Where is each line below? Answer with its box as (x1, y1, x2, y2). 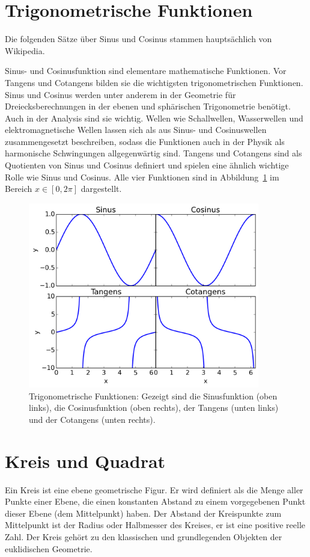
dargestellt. (81, 182, 122, 195)
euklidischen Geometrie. (5, 542, 93, 555)
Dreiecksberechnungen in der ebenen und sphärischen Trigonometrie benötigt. (5, 100, 291, 112)
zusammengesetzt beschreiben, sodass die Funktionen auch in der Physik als (5, 135, 285, 147)
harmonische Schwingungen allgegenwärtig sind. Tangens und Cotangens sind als (5, 147, 302, 159)
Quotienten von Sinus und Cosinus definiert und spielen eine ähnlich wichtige (5, 159, 289, 171)
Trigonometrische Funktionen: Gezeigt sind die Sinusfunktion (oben (29, 389, 278, 402)
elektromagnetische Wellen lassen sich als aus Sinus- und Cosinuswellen (5, 123, 267, 136)
